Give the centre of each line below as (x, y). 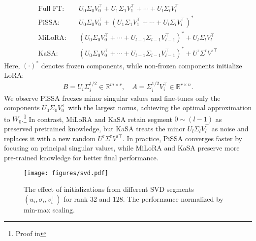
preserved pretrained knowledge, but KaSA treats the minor (95, 128)
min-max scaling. (49, 209)
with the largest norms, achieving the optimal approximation (160, 107)
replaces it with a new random (50, 138)
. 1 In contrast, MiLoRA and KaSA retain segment (97, 118)
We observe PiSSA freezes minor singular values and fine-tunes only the (112, 98)
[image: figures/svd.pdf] (66, 173)
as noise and (230, 128)
